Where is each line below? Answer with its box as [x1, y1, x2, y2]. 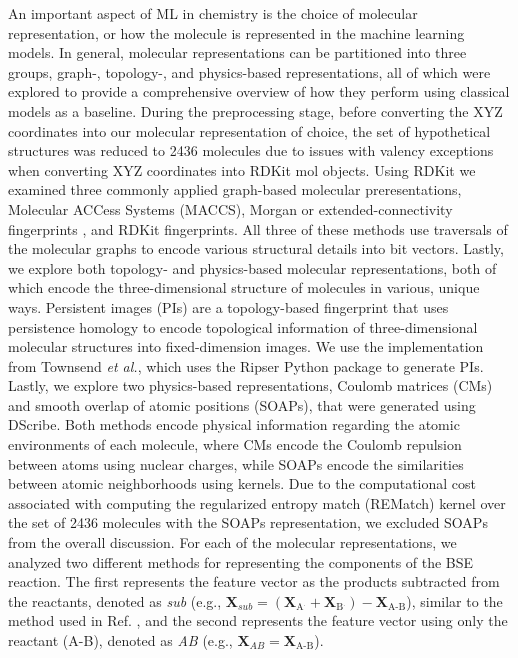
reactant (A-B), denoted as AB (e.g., [8, 630, 233, 650]
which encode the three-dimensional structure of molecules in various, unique [8, 277, 480, 298]
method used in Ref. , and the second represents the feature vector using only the [8, 610, 508, 631]
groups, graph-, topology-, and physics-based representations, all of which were [8, 61, 491, 82]
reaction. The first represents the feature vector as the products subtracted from [8, 571, 500, 592]
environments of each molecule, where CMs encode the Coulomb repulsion [8, 434, 462, 455]
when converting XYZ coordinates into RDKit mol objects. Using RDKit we [8, 159, 476, 180]
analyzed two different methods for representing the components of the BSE [8, 551, 474, 572]
